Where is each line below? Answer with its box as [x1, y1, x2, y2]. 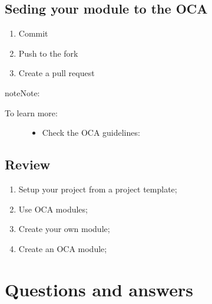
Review [5, 155, 51, 174]
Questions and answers [5, 277, 193, 301]
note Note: [5, 86, 40, 99]
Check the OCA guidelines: [42, 126, 140, 139]
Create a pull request [18, 67, 95, 79]
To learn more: [5, 106, 58, 119]
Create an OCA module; [18, 242, 107, 254]
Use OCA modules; [18, 202, 88, 215]
